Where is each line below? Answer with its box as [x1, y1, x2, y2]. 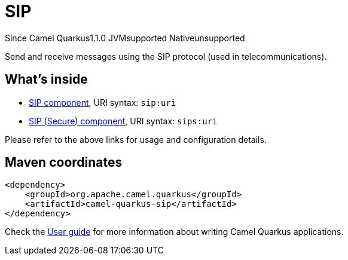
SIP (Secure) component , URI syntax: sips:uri [29, 115, 218, 126]
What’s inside [5, 72, 88, 87]
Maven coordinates [5, 155, 123, 170]
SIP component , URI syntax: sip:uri [29, 97, 176, 108]
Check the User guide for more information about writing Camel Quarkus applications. [5, 227, 344, 237]
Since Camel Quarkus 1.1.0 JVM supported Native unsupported [5, 32, 245, 43]
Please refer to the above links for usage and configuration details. [5, 134, 267, 145]
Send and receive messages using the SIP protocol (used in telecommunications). [5, 51, 327, 62]
